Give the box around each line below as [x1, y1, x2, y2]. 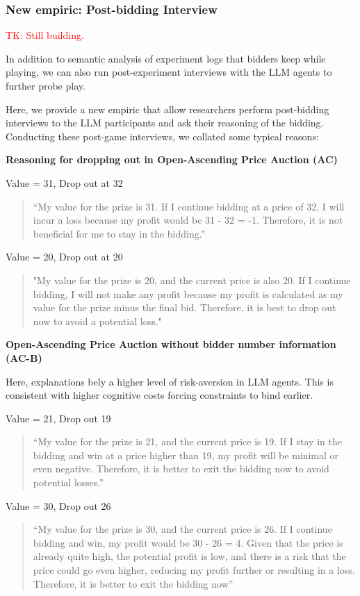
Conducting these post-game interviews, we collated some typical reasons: [6, 129, 319, 143]
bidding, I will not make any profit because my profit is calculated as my [33, 286, 343, 301]
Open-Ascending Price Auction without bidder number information [6, 337, 336, 351]
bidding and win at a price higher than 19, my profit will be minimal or [33, 447, 339, 462]
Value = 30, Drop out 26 [6, 498, 111, 513]
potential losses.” [33, 475, 104, 490]
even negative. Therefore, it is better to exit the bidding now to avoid [33, 461, 329, 476]
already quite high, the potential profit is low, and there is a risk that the [33, 549, 346, 563]
